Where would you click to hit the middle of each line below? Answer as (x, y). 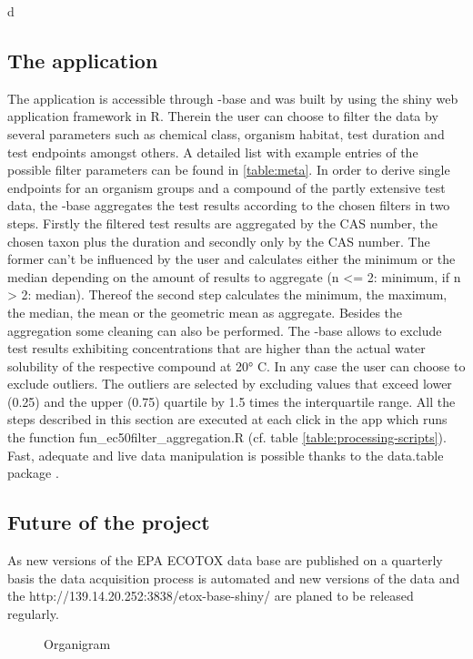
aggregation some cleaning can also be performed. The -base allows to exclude (225, 330)
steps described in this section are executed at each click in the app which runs (227, 419)
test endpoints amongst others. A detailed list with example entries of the (213, 152)
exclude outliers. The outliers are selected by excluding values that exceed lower (230, 384)
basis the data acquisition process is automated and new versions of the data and (234, 578)
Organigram (77, 644)
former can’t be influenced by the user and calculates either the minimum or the (231, 259)
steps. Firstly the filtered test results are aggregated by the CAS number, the (222, 223)
